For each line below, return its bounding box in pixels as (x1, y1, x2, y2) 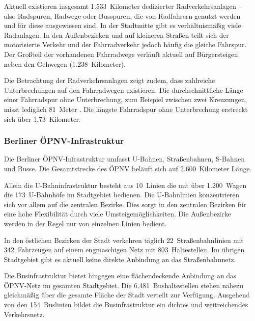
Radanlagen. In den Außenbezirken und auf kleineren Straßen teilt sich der (4, 29, 229, 40)
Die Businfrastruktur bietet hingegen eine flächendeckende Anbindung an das (4, 270, 236, 281)
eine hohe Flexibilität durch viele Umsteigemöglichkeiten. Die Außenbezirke (4, 209, 231, 219)
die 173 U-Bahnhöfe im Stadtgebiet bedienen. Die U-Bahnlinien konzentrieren (4, 189, 240, 200)
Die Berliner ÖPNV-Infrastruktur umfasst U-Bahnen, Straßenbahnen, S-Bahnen (4, 154, 245, 164)
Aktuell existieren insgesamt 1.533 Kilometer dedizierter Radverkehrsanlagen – (4, 1, 242, 11)
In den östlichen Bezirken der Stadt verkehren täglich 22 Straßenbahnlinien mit (4, 235, 244, 245)
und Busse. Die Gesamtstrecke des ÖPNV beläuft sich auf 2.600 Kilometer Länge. (4, 163, 252, 173)
